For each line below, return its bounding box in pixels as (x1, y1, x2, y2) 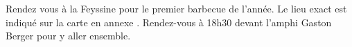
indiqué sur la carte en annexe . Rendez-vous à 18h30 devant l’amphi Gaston (6, 15, 332, 29)
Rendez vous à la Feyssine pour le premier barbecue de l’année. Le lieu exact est (6, 1, 347, 15)
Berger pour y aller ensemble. (6, 28, 131, 43)
